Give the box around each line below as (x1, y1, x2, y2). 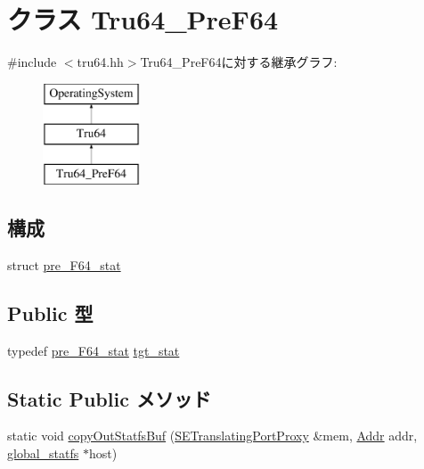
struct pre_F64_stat (7, 255, 121, 274)
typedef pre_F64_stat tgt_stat (7, 341, 180, 359)
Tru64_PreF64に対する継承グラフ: (140, 53, 338, 71)
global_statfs (7, 444, 79, 463)
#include (7, 53, 57, 71)
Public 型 (7, 299, 94, 326)
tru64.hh (77, 53, 124, 71)
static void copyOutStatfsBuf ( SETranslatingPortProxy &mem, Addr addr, (7, 426, 418, 445)
